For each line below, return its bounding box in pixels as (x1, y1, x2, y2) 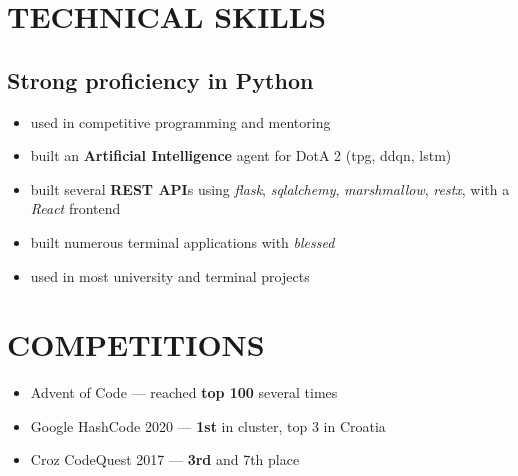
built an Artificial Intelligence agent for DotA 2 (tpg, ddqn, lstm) (30, 145, 452, 166)
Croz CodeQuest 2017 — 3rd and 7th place (30, 449, 300, 470)
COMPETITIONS (7, 324, 265, 365)
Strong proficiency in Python (7, 64, 314, 95)
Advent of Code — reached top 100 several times (30, 382, 338, 403)
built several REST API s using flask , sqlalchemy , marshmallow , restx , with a (30, 178, 510, 199)
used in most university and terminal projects (30, 265, 310, 286)
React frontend (30, 198, 121, 219)
